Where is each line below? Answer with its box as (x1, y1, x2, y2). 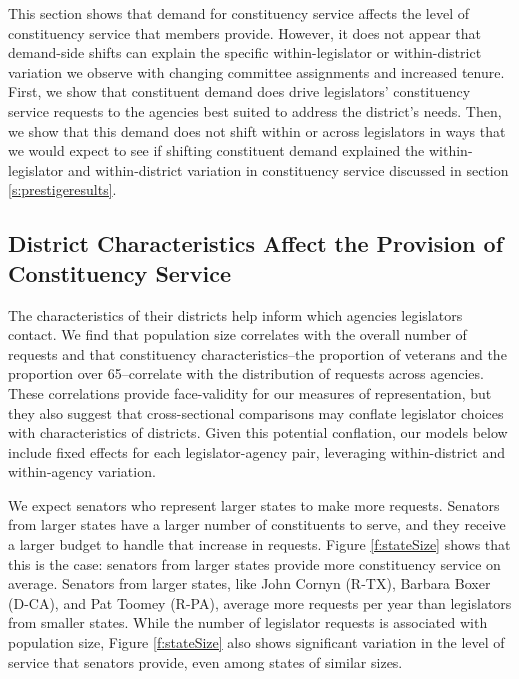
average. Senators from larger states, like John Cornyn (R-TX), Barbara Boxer (8, 573, 491, 594)
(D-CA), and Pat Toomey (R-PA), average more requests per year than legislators (8, 592, 512, 613)
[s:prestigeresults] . (8, 179, 117, 200)
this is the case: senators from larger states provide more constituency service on (8, 553, 501, 574)
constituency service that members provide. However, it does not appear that (8, 22, 481, 43)
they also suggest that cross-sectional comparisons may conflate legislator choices (8, 402, 504, 423)
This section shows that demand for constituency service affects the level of (8, 3, 469, 23)
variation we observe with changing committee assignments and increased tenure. (8, 61, 505, 82)
